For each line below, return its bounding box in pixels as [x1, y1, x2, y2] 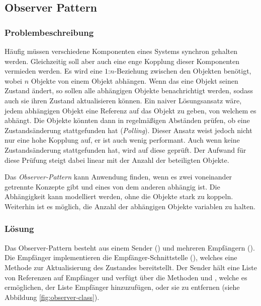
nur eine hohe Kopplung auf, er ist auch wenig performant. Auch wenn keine [5, 135, 240, 145]
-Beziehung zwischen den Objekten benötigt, [114, 66, 251, 76]
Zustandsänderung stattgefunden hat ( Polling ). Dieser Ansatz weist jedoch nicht [5, 125, 252, 135]
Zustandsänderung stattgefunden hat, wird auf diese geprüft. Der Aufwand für [5, 144, 246, 155]
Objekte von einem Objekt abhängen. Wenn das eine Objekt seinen [31, 75, 238, 86]
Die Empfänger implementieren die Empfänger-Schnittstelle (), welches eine [5, 252, 237, 263]
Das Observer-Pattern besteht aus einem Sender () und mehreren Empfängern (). [5, 242, 255, 253]
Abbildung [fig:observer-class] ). [5, 291, 100, 302]
